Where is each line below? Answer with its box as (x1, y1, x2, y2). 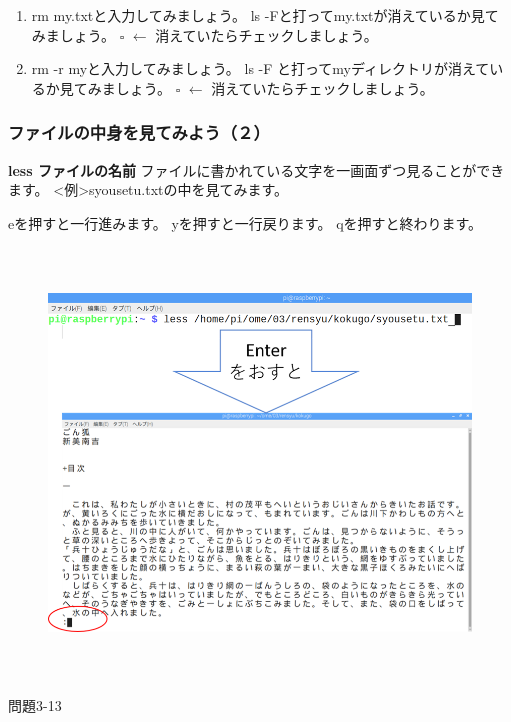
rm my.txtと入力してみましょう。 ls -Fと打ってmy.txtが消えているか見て (31, 5, 499, 25)
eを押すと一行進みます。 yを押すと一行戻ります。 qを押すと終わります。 (8, 212, 483, 233)
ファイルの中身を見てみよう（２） (8, 120, 270, 145)
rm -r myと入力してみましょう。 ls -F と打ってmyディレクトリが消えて (31, 58, 490, 79)
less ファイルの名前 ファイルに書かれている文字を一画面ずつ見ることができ (8, 159, 505, 180)
